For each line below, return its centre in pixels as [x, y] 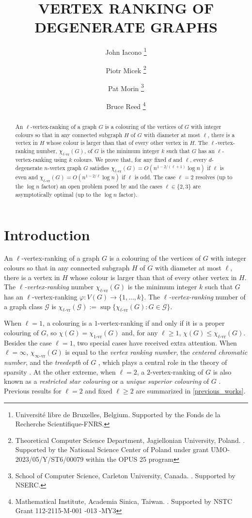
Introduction [47, 235]
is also [222, 371]
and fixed [99, 390]
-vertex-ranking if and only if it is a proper [161, 323]
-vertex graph [65, 168]
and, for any [140, 332]
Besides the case [28, 342]
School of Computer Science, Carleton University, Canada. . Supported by [125, 475]
